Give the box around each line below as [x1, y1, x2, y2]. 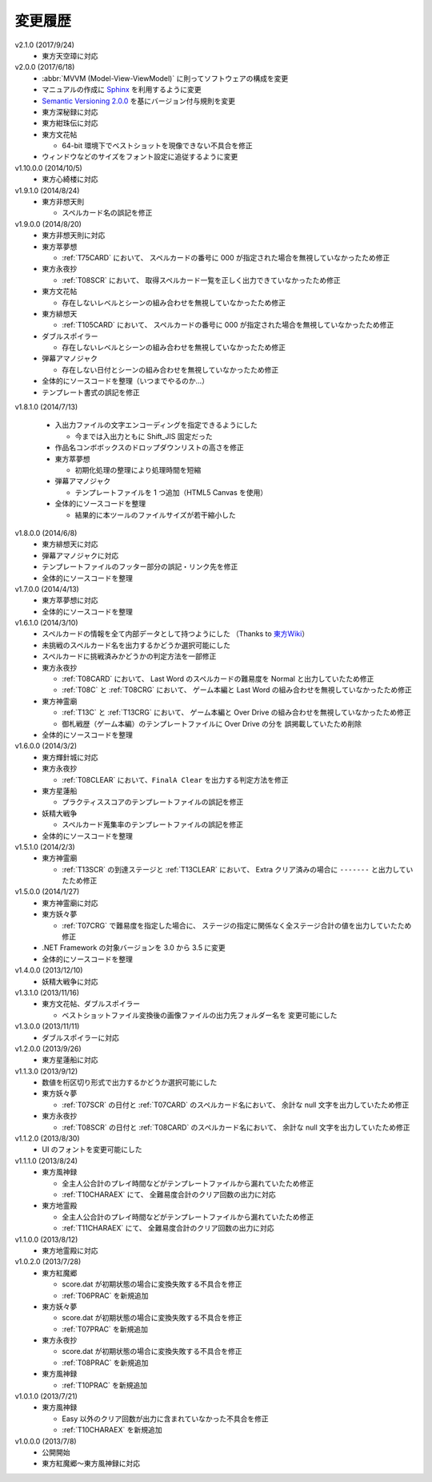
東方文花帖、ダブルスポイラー [42, 999, 140, 1009]
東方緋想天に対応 [42, 539, 98, 549]
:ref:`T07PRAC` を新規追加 [62, 1324, 148, 1334]
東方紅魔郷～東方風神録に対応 [42, 1459, 140, 1468]
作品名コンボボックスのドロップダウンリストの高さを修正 [54, 443, 244, 453]
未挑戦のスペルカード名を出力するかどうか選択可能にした [42, 640, 231, 650]
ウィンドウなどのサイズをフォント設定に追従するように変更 [42, 152, 238, 162]
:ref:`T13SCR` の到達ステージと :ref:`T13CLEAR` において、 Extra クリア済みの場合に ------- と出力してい [62, 864, 414, 874]
